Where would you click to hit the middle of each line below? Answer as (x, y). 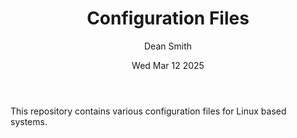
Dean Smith (168, 46)
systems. (29, 121)
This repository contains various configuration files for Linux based (148, 111)
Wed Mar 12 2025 (168, 65)
